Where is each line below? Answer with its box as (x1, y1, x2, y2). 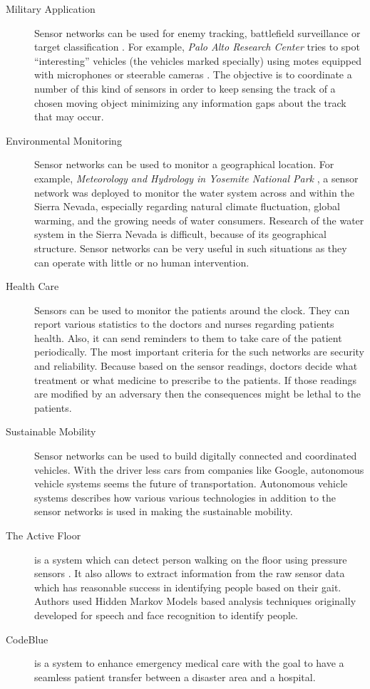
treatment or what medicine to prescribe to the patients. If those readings (34, 372, 356, 387)
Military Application (6, 1, 96, 16)
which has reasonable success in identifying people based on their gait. (34, 579, 341, 594)
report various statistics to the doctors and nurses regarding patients (34, 316, 334, 331)
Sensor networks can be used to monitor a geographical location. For (34, 157, 334, 172)
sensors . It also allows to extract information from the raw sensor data (34, 566, 345, 581)
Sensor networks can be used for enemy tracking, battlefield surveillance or (34, 25, 361, 40)
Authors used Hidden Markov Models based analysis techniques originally (34, 594, 356, 608)
